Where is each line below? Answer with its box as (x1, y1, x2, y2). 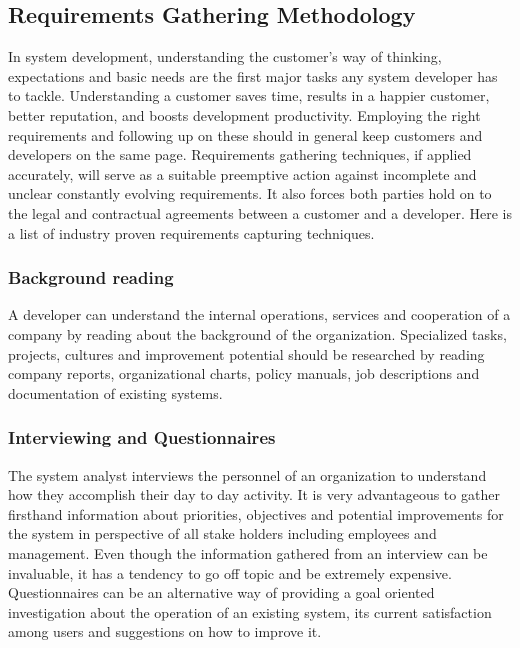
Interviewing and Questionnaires (8, 425, 276, 450)
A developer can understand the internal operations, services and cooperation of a (8, 304, 511, 325)
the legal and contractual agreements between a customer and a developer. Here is (8, 202, 512, 223)
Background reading (8, 265, 174, 290)
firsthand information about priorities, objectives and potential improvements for (8, 503, 504, 524)
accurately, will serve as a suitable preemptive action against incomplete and (8, 163, 477, 184)
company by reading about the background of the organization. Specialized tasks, (8, 323, 507, 344)
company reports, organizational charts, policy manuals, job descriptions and (8, 363, 480, 384)
